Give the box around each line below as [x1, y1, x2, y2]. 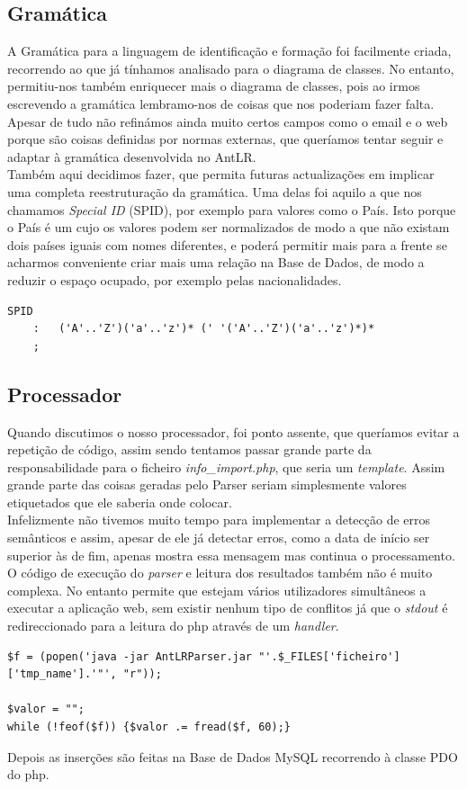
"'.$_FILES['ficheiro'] [258, 650, 400, 663]
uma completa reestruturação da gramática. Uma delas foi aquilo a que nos [7, 182, 422, 201]
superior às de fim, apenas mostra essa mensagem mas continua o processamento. [7, 545, 455, 564]
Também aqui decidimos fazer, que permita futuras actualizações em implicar [7, 165, 435, 184]
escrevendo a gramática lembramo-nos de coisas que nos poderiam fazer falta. [7, 94, 435, 112]
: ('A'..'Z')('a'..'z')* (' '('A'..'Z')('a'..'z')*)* [32, 322, 375, 336]
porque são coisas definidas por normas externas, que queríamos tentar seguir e [7, 130, 444, 148]
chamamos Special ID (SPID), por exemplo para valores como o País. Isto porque [7, 200, 456, 219]
